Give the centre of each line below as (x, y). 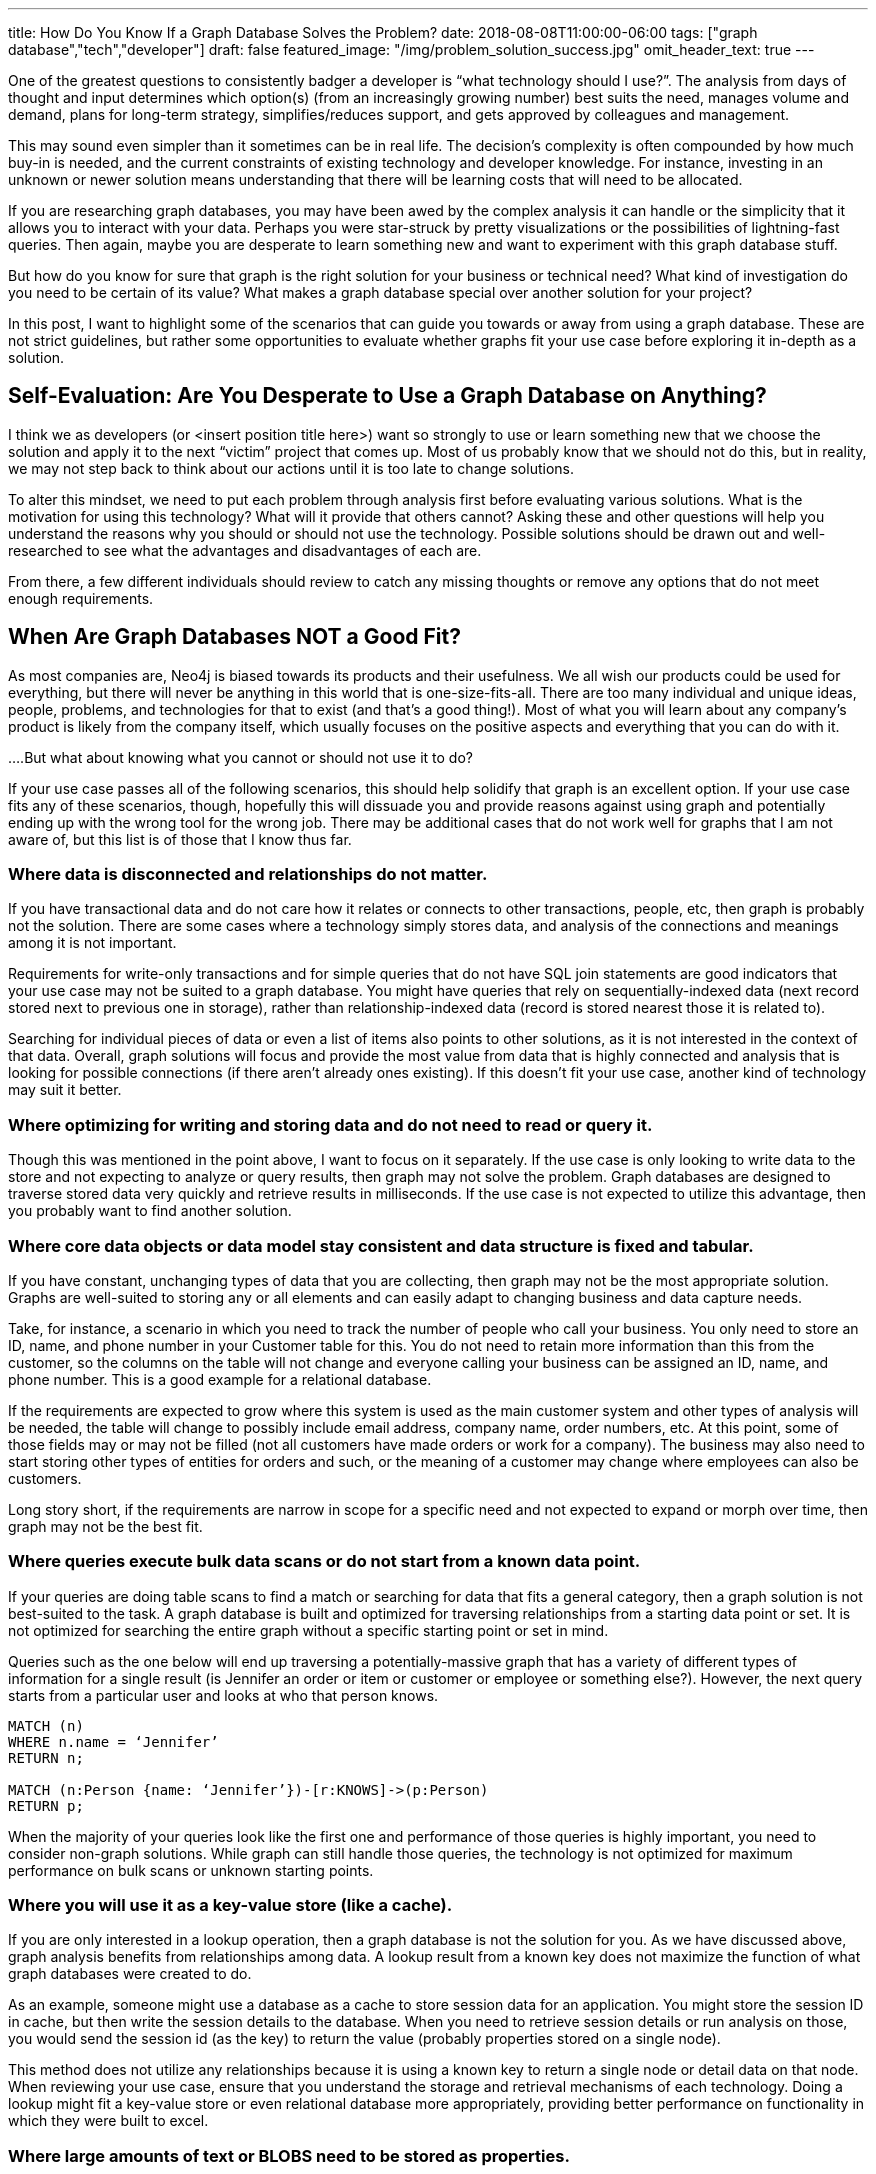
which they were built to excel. (108, 2121)
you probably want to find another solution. (150, 1211)
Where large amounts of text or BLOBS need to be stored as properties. (289, 2155)
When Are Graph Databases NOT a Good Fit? (234, 637)
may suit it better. (65, 1090)
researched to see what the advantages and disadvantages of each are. (245, 550)
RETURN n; (46, 1757)
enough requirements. (81, 598)
